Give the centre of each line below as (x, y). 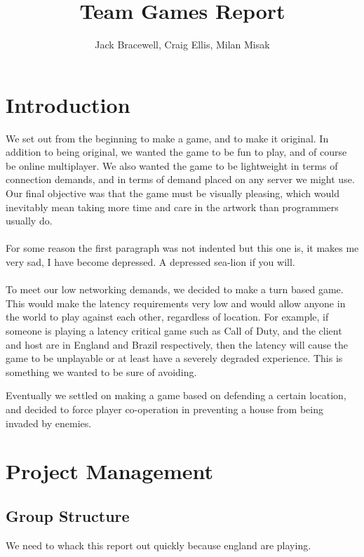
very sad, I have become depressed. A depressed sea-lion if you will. (150, 262)
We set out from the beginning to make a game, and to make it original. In (167, 138)
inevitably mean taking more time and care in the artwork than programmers (172, 207)
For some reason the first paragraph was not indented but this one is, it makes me (182, 248)
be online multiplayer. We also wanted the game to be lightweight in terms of (172, 165)
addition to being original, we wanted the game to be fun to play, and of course (176, 152)
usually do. (29, 221)
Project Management (110, 471)
